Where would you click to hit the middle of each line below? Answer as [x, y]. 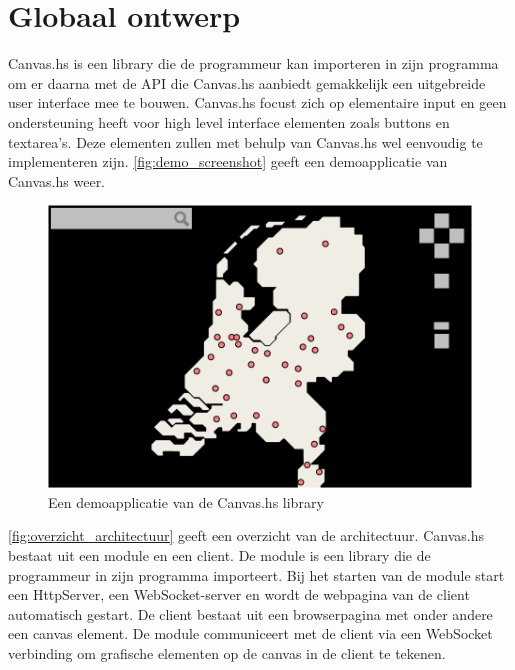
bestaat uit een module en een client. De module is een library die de [219, 555]
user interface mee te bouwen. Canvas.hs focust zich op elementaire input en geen [257, 102]
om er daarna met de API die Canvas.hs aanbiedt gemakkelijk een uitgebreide [247, 82]
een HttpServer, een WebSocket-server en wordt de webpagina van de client [239, 594]
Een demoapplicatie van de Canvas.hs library [186, 501]
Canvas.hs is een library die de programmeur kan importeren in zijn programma [253, 63]
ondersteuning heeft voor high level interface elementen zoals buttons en [229, 121]
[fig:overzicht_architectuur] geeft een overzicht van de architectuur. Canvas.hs [246, 535]
